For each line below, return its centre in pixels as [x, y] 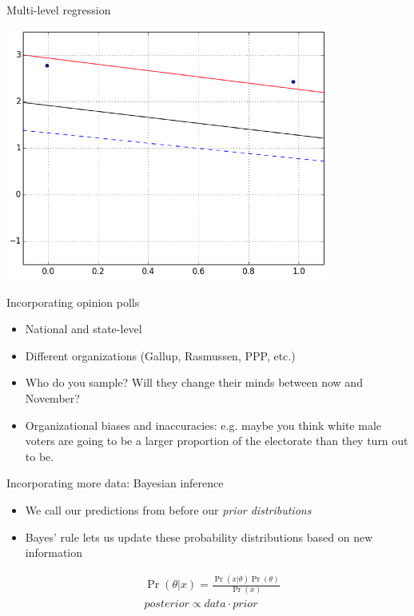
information [54, 552]
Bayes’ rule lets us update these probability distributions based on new [199, 537]
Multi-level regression [59, 10]
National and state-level [84, 329]
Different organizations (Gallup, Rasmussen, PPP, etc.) [160, 355]
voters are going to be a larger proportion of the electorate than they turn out [217, 441]
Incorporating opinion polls [73, 302]
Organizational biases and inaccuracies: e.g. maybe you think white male [203, 425]
